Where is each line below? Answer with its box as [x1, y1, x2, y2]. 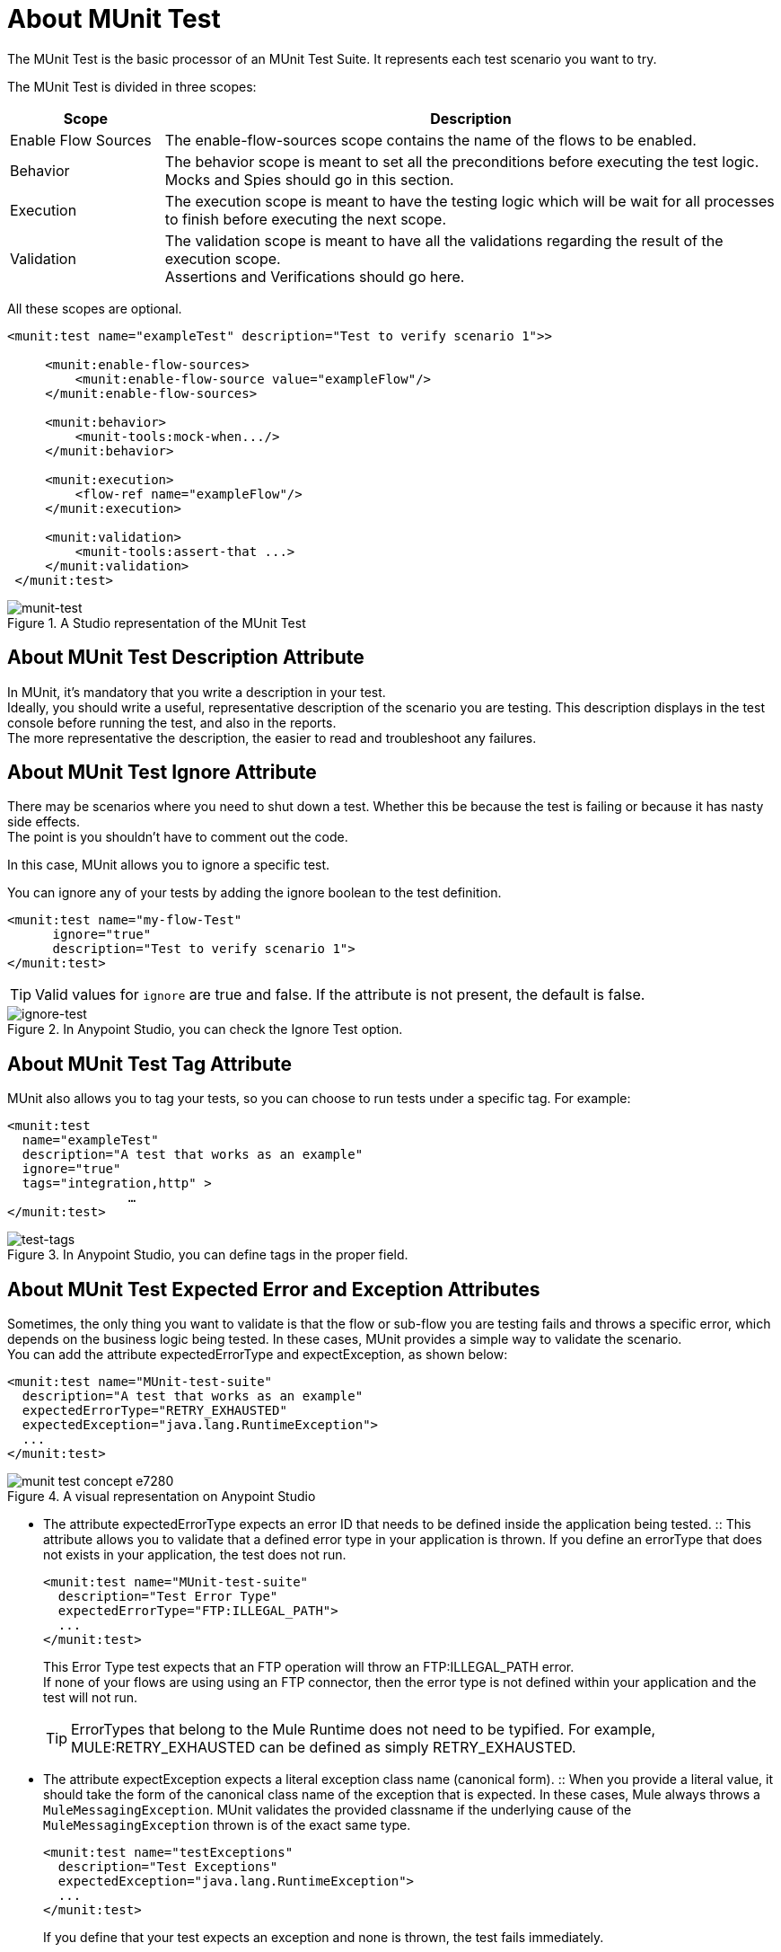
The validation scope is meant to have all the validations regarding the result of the [164, 231, 724, 250]
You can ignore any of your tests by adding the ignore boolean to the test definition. [7, 885, 502, 901]
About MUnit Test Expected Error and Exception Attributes [7, 1277, 540, 1301]
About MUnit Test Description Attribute [7, 646, 364, 669]
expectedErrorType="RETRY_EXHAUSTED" [22, 1403, 287, 1418]
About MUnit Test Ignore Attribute [7, 761, 317, 784]
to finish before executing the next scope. [164, 209, 447, 228]
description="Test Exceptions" [57, 1859, 278, 1875]
